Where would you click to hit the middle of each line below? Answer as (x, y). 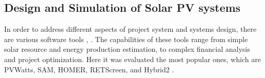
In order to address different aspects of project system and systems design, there (130, 29)
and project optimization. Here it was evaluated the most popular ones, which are (132, 59)
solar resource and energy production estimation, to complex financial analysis (127, 49)
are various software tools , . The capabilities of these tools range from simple (126, 39)
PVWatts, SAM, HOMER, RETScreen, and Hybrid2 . (89, 69)
